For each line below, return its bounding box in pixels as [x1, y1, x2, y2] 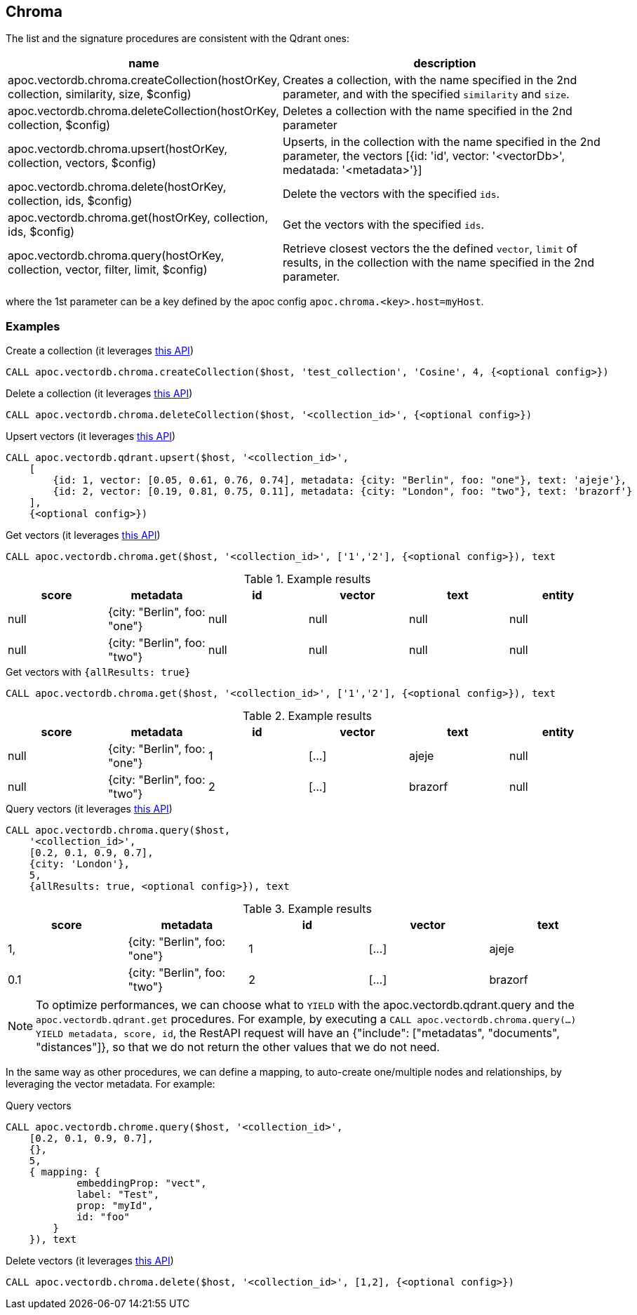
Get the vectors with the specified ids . [283, 218, 485, 232]
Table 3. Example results [243, 902, 372, 916]
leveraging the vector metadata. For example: [6, 1078, 215, 1090]
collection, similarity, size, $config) [8, 87, 192, 102]
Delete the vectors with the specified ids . [283, 187, 500, 201]
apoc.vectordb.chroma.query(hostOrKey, [8, 248, 224, 263]
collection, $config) [8, 118, 111, 133]
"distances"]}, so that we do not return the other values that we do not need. [36, 1040, 440, 1055]
